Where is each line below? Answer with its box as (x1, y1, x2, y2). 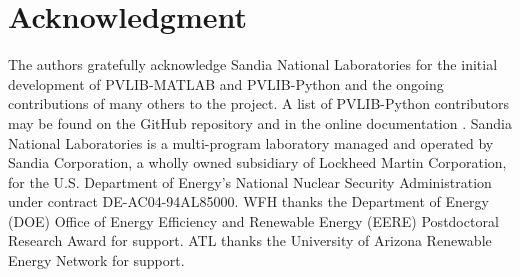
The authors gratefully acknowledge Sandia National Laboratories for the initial (8, 54, 498, 75)
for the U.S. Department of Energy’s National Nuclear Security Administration (8, 171, 492, 192)
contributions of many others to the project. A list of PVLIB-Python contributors (8, 93, 510, 114)
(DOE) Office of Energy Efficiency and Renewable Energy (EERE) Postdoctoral (8, 210, 499, 231)
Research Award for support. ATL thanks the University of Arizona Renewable (8, 230, 492, 251)
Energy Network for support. (8, 250, 185, 271)
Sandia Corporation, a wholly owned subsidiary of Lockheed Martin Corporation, (8, 152, 507, 173)
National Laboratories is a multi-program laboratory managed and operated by (8, 132, 494, 153)
